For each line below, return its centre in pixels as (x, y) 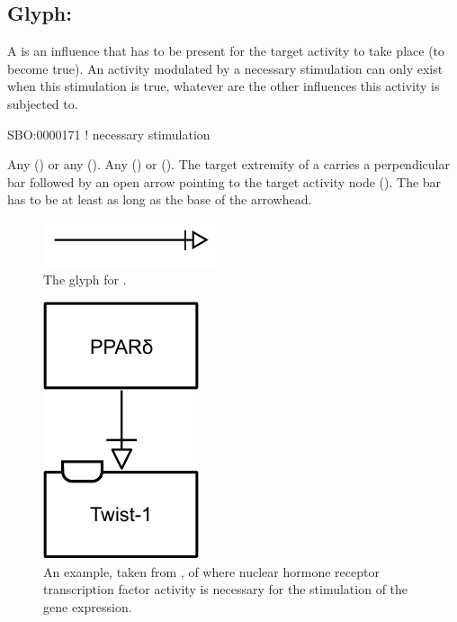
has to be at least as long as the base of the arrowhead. (160, 199)
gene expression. (88, 606)
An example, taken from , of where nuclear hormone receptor (211, 571)
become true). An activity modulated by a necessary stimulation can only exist (225, 68)
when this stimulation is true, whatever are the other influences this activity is (224, 86)
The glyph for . (85, 279)
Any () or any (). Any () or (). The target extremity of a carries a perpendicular (228, 164)
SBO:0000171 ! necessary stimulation (109, 134)
